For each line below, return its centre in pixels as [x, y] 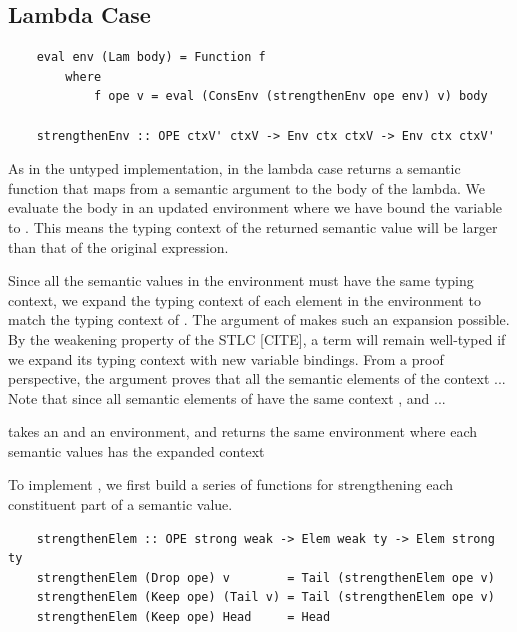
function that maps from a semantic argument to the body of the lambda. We [247, 187]
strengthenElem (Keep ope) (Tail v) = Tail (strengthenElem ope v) [265, 597]
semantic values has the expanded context [136, 450]
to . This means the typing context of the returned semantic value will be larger [253, 226]
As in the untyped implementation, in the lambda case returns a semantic [234, 168]
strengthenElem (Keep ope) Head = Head [183, 617]
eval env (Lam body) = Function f [151, 57]
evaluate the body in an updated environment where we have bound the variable [255, 207]
